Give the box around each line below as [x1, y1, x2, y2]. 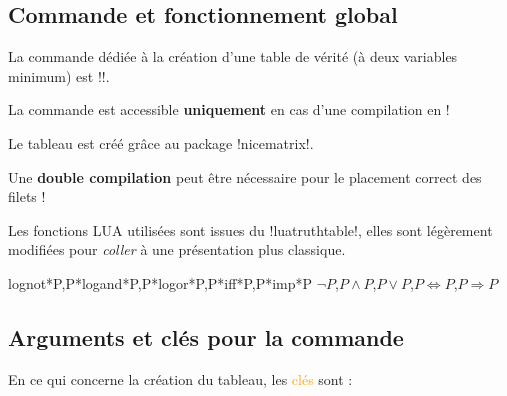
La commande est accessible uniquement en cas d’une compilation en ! [8, 99, 450, 120]
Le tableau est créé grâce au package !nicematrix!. [8, 132, 314, 153]
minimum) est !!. [8, 65, 110, 86]
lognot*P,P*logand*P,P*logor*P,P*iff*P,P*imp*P [8, 272, 313, 293]
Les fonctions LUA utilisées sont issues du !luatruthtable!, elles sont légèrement [8, 219, 493, 240]
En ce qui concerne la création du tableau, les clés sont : [8, 368, 353, 389]
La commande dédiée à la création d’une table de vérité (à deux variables [8, 46, 458, 67]
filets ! [8, 186, 46, 207]
